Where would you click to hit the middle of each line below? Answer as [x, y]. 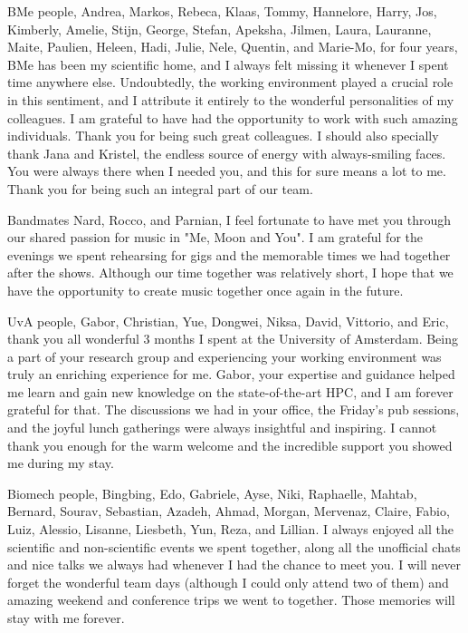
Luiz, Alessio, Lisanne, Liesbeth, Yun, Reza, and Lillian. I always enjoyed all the [230, 529]
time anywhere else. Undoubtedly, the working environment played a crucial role [230, 82]
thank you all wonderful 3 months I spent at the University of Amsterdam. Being [233, 339]
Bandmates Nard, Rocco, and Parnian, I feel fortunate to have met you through [229, 219]
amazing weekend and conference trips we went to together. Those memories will [231, 600]
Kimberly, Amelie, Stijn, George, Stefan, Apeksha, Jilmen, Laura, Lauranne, [220, 29]
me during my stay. [61, 463]
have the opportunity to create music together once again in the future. [205, 290]
